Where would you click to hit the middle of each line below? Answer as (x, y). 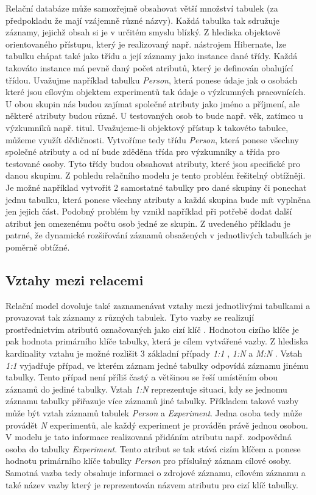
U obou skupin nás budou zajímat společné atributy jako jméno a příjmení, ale (153, 103)
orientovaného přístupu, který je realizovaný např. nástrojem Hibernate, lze (146, 44)
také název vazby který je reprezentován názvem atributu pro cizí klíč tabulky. (152, 484)
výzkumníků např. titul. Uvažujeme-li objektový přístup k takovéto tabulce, (147, 127)
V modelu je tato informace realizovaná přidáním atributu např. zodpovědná (149, 437)
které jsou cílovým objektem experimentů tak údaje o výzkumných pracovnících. (156, 92)
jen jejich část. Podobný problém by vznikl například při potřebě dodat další (149, 211)
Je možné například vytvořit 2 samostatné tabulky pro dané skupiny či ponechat (156, 187)
